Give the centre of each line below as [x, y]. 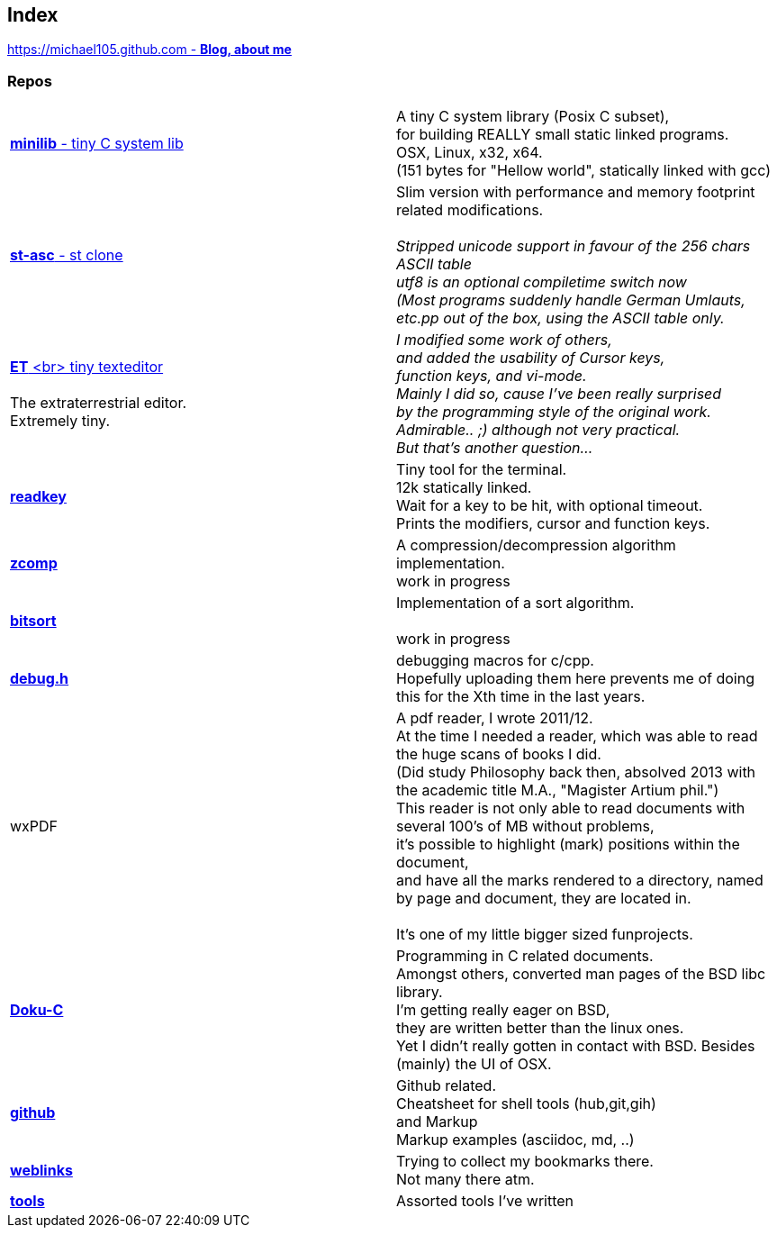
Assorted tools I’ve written [485, 1201]
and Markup [437, 1122]
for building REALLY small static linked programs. [563, 135]
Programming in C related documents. [525, 956]
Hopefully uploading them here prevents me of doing [575, 679]
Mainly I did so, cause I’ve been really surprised [559, 394]
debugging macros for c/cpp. [495, 661]
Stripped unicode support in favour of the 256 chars [574, 246]
